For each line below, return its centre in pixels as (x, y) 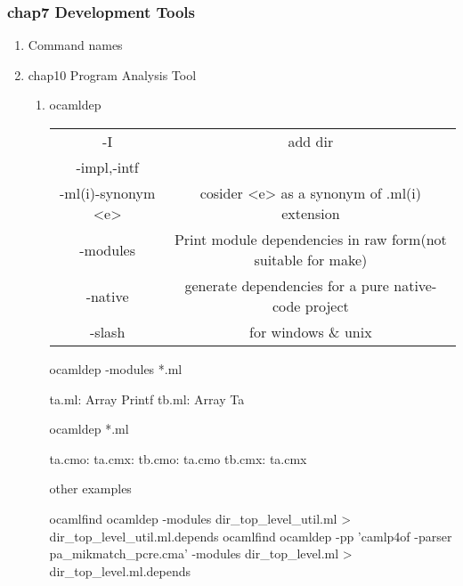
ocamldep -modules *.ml (116, 369)
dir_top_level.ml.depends (120, 570)
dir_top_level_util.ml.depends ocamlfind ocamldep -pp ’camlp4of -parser (251, 536)
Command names (75, 45)
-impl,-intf (107, 167)
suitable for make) (311, 260)
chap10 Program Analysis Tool (112, 74)
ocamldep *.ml (89, 429)
